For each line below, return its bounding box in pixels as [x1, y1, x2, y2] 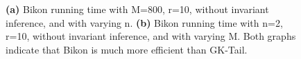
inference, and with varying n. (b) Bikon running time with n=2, [6, 15, 283, 29]
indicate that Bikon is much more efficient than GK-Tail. [6, 42, 248, 56]
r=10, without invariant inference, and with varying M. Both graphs [6, 29, 296, 43]
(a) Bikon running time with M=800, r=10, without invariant [6, 2, 269, 16]
